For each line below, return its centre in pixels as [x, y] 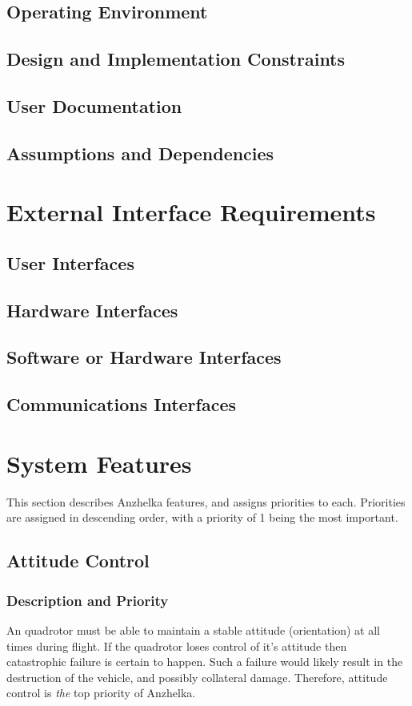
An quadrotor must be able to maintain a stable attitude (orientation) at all [193, 629]
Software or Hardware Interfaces [144, 357]
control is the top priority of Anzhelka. [101, 693]
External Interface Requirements [191, 212]
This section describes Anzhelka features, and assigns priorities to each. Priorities [206, 501]
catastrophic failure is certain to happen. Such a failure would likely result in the [205, 662]
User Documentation [94, 105]
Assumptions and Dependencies [140, 153]
